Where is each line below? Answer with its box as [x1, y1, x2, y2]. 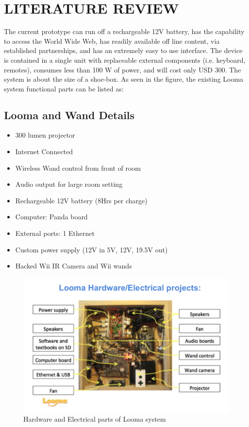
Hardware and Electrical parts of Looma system [23, 414, 166, 424]
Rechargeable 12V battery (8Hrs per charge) [15, 195, 148, 205]
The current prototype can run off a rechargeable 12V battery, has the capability [4, 26, 245, 36]
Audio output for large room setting [15, 179, 123, 189]
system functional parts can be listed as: [4, 83, 124, 93]
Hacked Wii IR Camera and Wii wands [15, 261, 132, 271]
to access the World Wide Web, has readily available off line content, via [4, 36, 220, 46]
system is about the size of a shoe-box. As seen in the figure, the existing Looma [4, 74, 244, 84]
